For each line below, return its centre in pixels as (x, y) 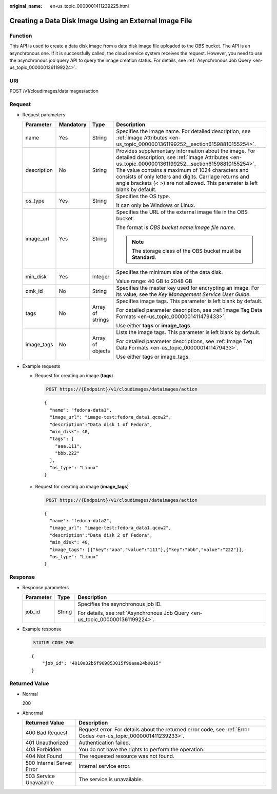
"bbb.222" (67, 453)
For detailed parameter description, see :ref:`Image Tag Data (189, 310)
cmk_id (34, 291)
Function (21, 36)
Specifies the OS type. (143, 196)
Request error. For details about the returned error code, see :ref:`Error (164, 729)
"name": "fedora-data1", (81, 410)
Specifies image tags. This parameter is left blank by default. (189, 301)
